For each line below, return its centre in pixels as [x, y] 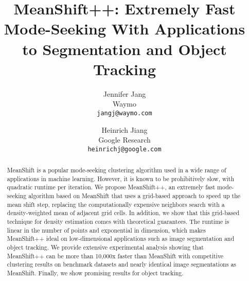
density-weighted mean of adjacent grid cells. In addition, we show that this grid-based [123, 213]
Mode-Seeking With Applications [124, 29]
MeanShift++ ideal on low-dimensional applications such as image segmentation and [121, 239]
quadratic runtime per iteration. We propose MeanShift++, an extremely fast [111, 187]
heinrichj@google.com [124, 149]
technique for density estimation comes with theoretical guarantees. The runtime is [118, 222]
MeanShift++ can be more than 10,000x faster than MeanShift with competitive [115, 256]
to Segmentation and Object [124, 49]
